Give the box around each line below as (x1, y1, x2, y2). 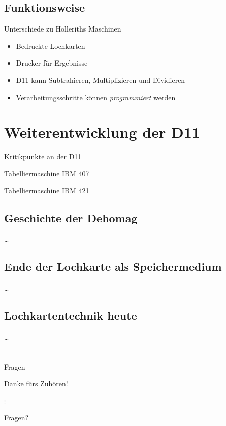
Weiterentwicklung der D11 (4, 121, 200, 142)
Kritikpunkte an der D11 (4, 151, 82, 162)
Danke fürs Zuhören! (4, 378, 68, 389)
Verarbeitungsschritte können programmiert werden (16, 92, 176, 102)
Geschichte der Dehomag (4, 210, 138, 226)
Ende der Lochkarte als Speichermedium (4, 259, 222, 275)
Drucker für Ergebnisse (16, 57, 88, 68)
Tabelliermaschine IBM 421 (4, 185, 89, 196)
